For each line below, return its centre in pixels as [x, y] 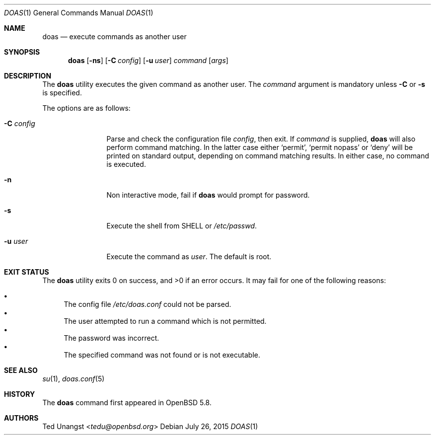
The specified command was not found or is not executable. [162, 355]
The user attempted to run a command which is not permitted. [165, 321]
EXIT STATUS [27, 272]
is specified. [62, 93]
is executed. [126, 164]
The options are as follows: [86, 108]
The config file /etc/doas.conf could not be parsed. [147, 304]
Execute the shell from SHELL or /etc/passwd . [182, 226]
